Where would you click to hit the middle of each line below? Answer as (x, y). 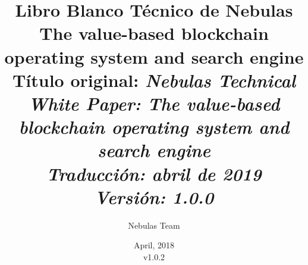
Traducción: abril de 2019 (154, 173)
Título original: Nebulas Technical (154, 80)
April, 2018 (154, 245)
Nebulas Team (154, 225)
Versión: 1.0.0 (154, 197)
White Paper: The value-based (154, 103)
